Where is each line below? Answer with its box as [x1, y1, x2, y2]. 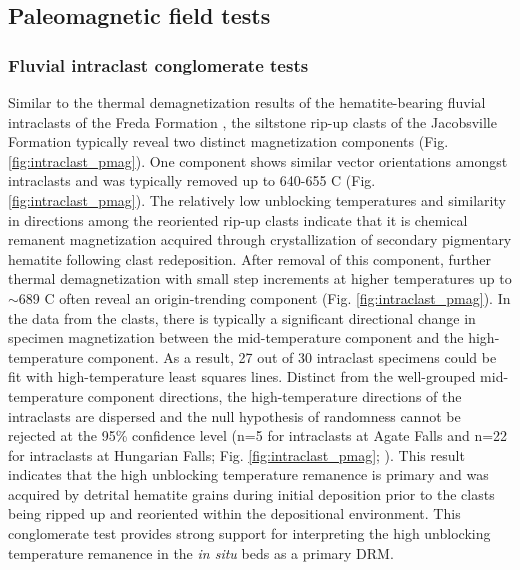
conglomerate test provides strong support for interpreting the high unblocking [8, 523, 491, 544]
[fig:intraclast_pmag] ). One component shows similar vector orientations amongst [8, 150, 508, 171]
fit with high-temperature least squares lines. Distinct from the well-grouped [8, 366, 476, 387]
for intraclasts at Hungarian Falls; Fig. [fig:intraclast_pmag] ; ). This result [8, 444, 465, 465]
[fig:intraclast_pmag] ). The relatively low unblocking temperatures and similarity [8, 189, 506, 210]
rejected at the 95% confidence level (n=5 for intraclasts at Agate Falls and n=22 [8, 425, 508, 446]
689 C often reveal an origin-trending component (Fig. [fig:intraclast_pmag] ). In [18, 287, 511, 308]
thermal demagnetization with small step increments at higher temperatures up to [8, 268, 512, 289]
